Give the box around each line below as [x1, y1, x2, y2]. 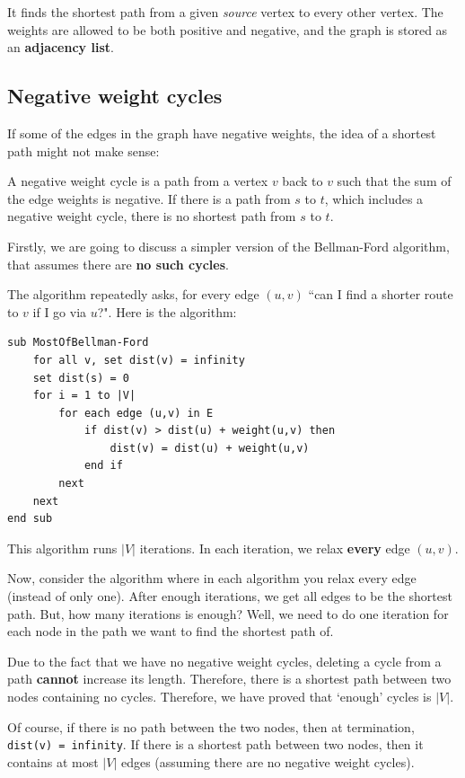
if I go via [32, 302, 87, 321]
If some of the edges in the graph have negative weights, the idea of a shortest [7, 123, 436, 142]
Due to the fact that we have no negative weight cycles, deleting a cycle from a [7, 651, 442, 670]
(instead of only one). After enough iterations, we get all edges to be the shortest [7, 587, 452, 606]
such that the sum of [337, 172, 452, 190]
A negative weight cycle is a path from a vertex [7, 172, 268, 190]
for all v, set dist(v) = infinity [32, 353, 245, 367]
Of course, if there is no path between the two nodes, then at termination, [7, 717, 415, 736]
